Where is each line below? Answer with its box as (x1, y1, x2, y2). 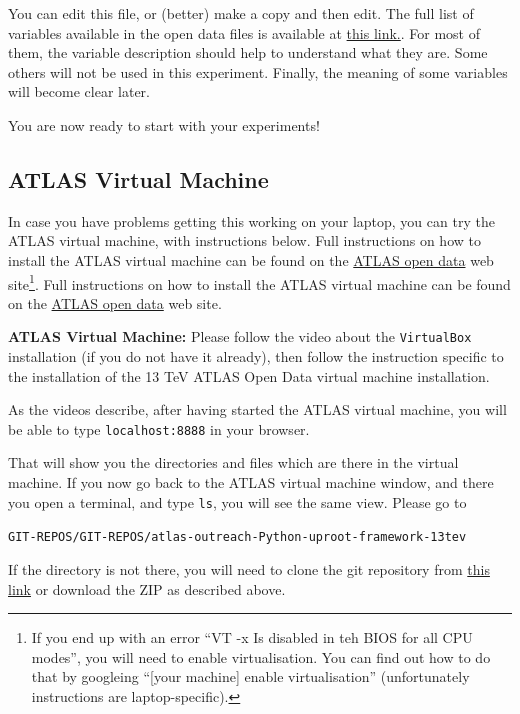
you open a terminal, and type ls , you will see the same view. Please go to (8, 491, 467, 512)
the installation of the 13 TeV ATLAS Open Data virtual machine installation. (8, 365, 490, 386)
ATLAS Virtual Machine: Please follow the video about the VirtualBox (8, 326, 472, 347)
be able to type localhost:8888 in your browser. (8, 418, 310, 439)
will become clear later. (8, 81, 151, 102)
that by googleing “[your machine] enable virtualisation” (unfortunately (31, 666, 470, 687)
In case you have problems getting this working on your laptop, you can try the (8, 210, 495, 231)
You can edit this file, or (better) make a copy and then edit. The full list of (8, 3, 474, 23)
